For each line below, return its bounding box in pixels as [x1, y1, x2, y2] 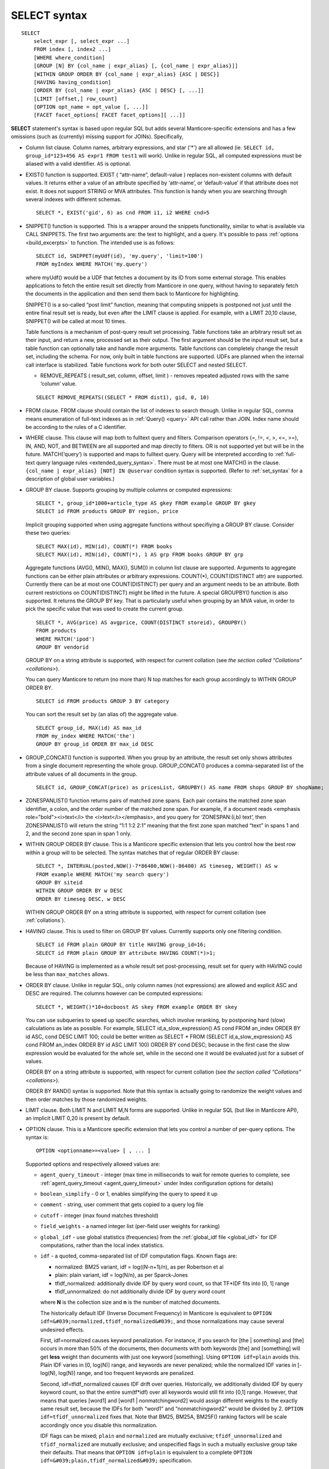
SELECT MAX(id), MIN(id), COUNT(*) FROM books [36, 543, 173, 549]
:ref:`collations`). [25, 917, 66, 924]
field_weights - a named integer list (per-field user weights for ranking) [40, 1223, 220, 1230]
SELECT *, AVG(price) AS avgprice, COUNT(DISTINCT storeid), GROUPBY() [36, 619, 247, 626]
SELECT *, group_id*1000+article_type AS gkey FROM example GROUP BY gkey [36, 500, 256, 507]
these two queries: [25, 529, 71, 536]
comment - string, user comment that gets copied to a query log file [40, 1201, 204, 1208]
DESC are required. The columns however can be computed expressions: [25, 990, 203, 997]
